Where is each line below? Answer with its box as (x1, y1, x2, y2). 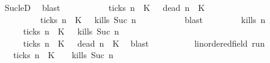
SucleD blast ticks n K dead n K (4, 1, 205, 13)
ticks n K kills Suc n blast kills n (40, 13, 266, 25)
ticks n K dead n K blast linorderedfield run (23, 36, 265, 49)
